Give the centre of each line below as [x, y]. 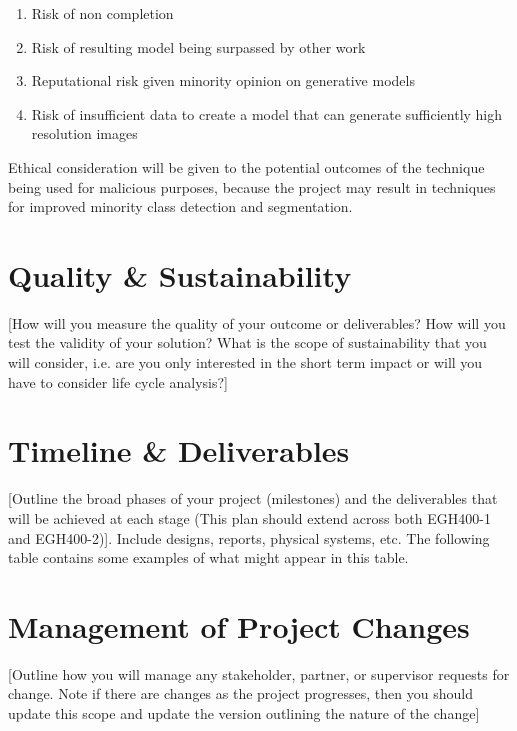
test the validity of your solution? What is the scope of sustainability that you [247, 342]
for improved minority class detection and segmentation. [180, 206]
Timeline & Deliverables [179, 450]
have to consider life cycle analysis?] [118, 381]
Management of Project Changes [239, 625]
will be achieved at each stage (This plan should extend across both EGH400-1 [249, 517]
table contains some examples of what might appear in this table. [208, 557]
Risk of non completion [102, 13]
